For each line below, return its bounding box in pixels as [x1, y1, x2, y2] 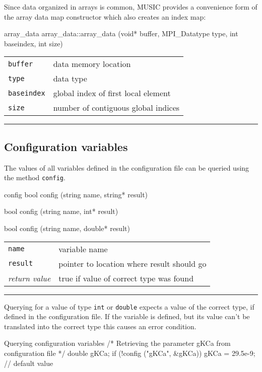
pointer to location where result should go [58, 257, 207, 269]
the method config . [4, 172, 65, 183]
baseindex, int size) [4, 38, 63, 48]
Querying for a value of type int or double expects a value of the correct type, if [4, 301, 254, 312]
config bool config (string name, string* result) [4, 189, 148, 199]
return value [8, 272, 51, 284]
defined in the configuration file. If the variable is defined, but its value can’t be [4, 311, 250, 322]
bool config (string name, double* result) [4, 223, 130, 234]
